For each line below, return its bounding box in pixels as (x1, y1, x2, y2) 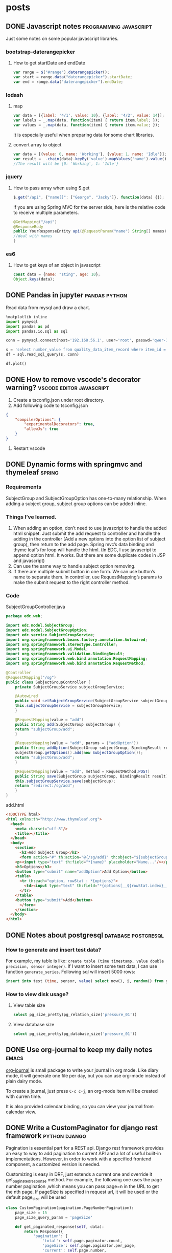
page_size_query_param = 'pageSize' (15, 1215, 93, 1220)
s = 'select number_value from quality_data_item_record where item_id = (6, 347, 166, 352)
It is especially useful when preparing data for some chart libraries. (13, 132, 155, 138)
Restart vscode (13, 445, 45, 451)
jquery (6, 173, 22, 180)
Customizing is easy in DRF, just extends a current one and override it (6, 1171, 153, 1177)
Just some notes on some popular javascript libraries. (6, 35, 119, 41)
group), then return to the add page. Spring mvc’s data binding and (13, 541, 154, 547)
